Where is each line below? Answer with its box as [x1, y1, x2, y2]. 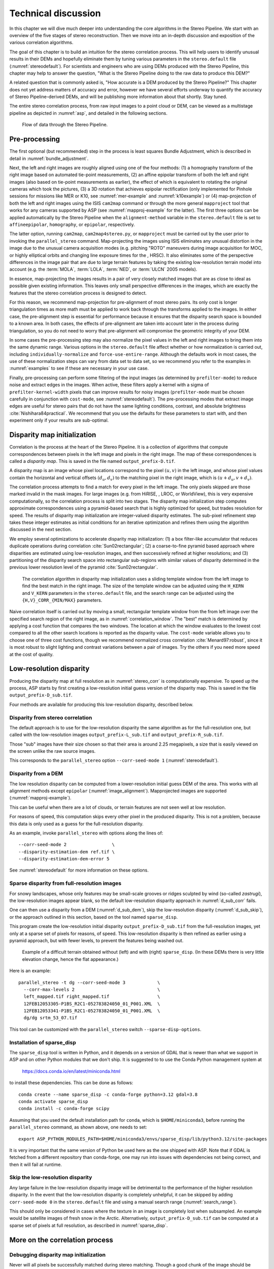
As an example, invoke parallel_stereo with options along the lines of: [9, 830, 163, 836]
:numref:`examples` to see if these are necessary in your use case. [9, 365, 149, 372]
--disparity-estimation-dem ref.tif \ [18, 849, 115, 855]
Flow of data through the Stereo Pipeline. [22, 122, 108, 128]
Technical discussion [9, 8, 101, 19]
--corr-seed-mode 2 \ [18, 842, 115, 848]
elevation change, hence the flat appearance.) [22, 956, 119, 962]
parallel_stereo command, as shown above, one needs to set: [9, 1124, 147, 1130]
